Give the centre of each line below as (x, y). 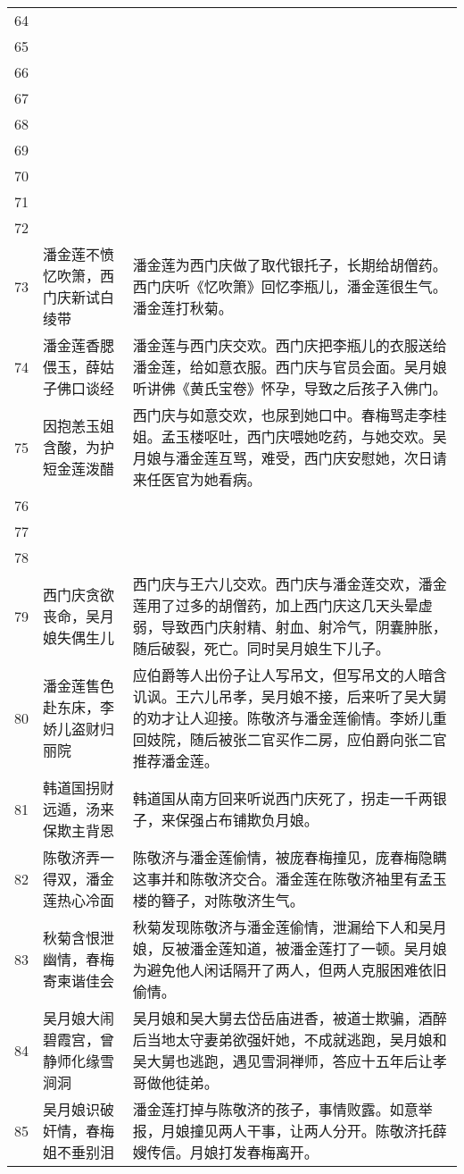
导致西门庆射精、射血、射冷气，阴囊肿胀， (304, 627)
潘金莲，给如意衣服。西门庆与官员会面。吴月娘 (290, 367)
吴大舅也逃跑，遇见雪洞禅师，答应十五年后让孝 (290, 1061)
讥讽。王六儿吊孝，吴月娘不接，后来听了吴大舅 (290, 696)
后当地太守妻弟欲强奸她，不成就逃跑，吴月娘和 (290, 1040)
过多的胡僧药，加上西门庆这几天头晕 (297, 605)
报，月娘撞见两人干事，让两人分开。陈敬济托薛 (290, 1131)
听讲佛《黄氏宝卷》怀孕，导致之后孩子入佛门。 (290, 388)
